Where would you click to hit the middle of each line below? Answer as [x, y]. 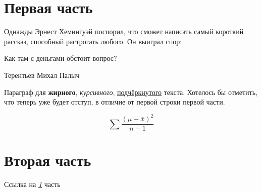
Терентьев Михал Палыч [42, 75]
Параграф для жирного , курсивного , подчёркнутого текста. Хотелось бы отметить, [131, 92]
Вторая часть [48, 160]
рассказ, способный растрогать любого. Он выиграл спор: [93, 41]
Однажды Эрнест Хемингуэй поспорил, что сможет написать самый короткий [124, 31]
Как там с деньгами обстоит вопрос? [61, 58]
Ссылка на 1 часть [32, 184]
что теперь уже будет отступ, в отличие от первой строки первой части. [115, 102]
